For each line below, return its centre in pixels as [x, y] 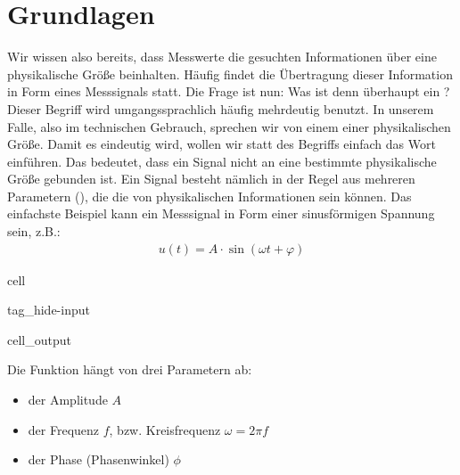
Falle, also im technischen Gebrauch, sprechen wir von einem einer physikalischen [229, 126]
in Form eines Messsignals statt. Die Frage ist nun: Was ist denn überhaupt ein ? [229, 91]
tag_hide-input [49, 310]
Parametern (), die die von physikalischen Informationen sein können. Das [209, 196]
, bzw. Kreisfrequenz [165, 429]
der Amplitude [68, 400]
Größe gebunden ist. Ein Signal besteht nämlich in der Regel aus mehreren [211, 179]
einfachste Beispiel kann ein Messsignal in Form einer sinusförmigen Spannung [221, 213]
